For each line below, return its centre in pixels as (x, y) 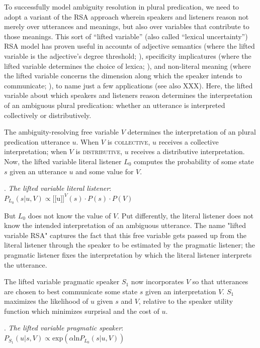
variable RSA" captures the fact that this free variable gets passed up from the (125, 235)
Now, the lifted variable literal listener (63, 161)
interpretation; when (35, 151)
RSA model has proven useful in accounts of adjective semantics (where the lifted (129, 46)
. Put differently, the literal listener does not (185, 215)
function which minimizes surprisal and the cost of (82, 311)
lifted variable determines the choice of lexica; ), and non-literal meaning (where (127, 66)
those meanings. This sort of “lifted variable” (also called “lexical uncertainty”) (126, 36)
